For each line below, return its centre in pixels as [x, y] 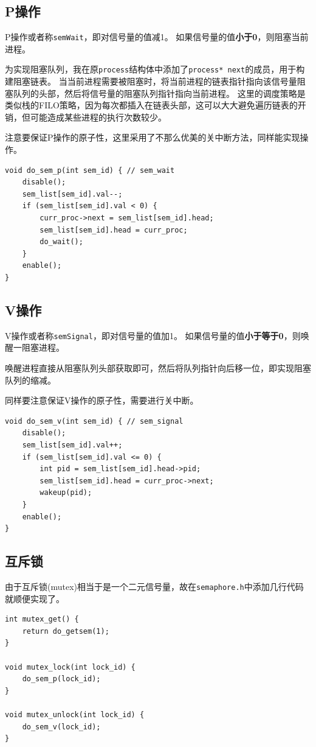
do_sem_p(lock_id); [61, 679]
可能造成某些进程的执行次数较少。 [98, 117]
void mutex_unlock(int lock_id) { [75, 714]
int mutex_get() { [42, 619]
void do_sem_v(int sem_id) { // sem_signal [94, 421]
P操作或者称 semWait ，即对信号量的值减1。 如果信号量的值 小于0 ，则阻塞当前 [157, 37]
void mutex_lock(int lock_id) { [70, 667]
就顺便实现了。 [35, 598]
